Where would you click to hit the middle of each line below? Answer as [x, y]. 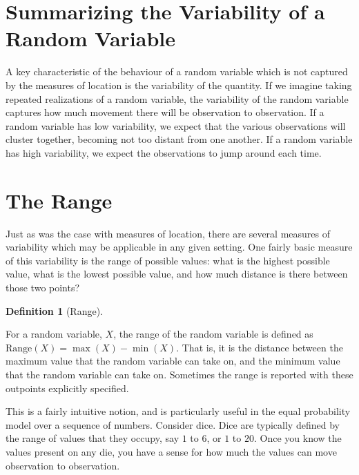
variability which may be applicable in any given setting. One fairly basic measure [179, 247]
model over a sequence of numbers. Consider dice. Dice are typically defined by [173, 424]
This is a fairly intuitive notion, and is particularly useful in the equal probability [178, 411]
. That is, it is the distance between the [260, 347]
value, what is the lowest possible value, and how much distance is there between [177, 274]
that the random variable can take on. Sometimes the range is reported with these [179, 374]
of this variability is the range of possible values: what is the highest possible [168, 260]
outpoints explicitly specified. [67, 388]
